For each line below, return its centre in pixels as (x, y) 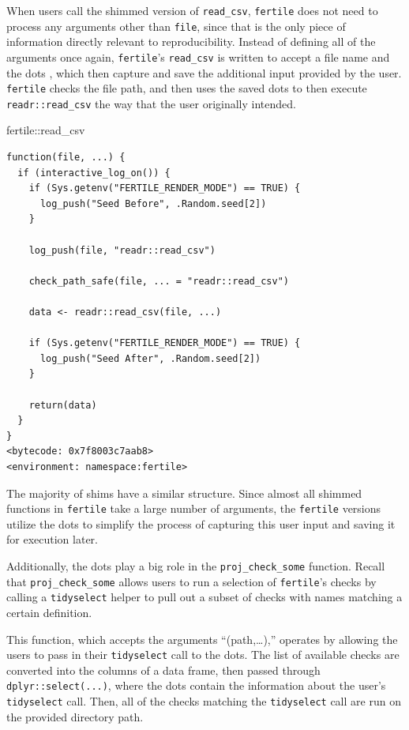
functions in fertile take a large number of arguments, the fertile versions (194, 508)
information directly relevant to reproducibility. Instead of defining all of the (191, 41)
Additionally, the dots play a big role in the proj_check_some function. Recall (196, 565)
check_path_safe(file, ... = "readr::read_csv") (159, 281)
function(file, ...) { (66, 158)
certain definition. (49, 612)
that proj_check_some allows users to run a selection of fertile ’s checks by (191, 581)
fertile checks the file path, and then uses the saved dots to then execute (187, 88)
